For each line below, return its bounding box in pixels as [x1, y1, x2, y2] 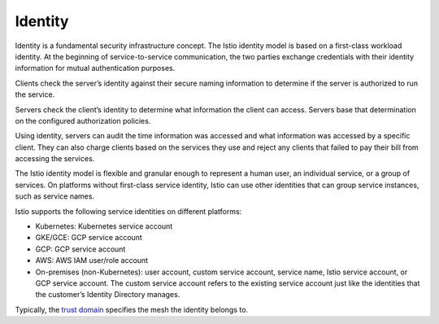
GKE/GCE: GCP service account [35, 233, 142, 243]
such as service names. [15, 191, 95, 201]
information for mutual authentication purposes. [15, 63, 176, 73]
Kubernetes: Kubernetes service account [35, 221, 173, 231]
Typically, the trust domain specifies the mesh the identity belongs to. [15, 304, 248, 314]
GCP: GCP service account [35, 244, 126, 254]
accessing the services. [15, 154, 95, 164]
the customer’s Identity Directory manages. [35, 290, 180, 300]
